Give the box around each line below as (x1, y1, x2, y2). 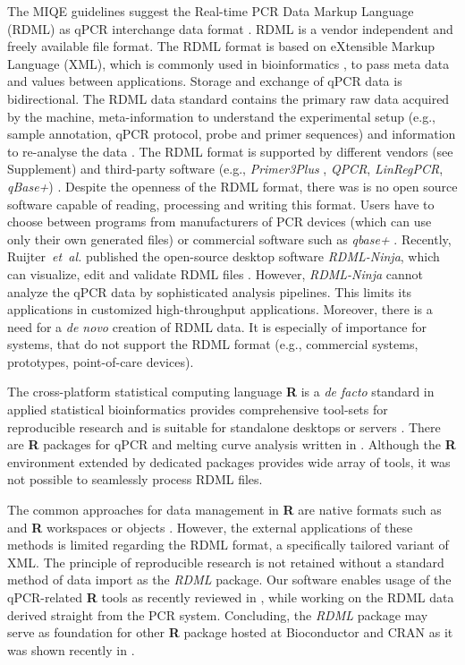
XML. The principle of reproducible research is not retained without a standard (7, 552, 444, 571)
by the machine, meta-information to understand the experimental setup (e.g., (7, 107, 436, 125)
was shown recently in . (7, 640, 135, 659)
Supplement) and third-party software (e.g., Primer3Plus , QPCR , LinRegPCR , (7, 159, 444, 178)
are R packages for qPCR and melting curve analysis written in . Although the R (7, 435, 456, 454)
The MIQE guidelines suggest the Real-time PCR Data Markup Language (7, 2, 414, 20)
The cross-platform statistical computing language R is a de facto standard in (7, 382, 435, 401)
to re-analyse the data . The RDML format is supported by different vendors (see (7, 141, 453, 160)
